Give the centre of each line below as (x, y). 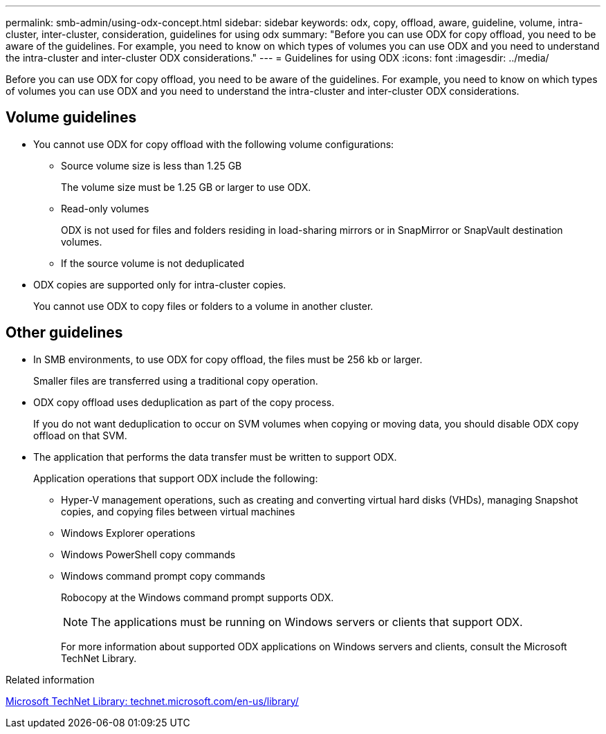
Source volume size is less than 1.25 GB (151, 165)
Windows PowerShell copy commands (148, 554)
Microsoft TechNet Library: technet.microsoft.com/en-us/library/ (152, 701)
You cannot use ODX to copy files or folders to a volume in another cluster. (203, 306)
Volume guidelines (71, 118)
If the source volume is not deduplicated (153, 263)
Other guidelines (64, 333)
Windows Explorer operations (128, 533)
